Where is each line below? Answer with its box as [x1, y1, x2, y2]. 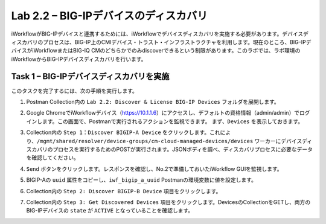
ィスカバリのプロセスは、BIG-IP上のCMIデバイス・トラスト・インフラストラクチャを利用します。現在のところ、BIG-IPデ [11, 38, 312, 45]
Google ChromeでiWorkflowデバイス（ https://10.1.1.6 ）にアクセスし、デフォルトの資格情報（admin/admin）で [26, 109, 300, 117]
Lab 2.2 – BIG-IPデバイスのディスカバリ [11, 9, 208, 22]
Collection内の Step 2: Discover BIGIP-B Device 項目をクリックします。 [26, 187, 222, 194]
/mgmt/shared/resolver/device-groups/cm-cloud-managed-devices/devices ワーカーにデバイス [36, 137, 302, 144]
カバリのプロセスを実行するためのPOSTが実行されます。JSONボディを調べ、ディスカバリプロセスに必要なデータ [31, 146, 313, 153]
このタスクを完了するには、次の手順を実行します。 [11, 87, 138, 94]
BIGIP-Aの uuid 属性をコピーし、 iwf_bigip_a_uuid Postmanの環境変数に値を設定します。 [26, 176, 257, 184]
